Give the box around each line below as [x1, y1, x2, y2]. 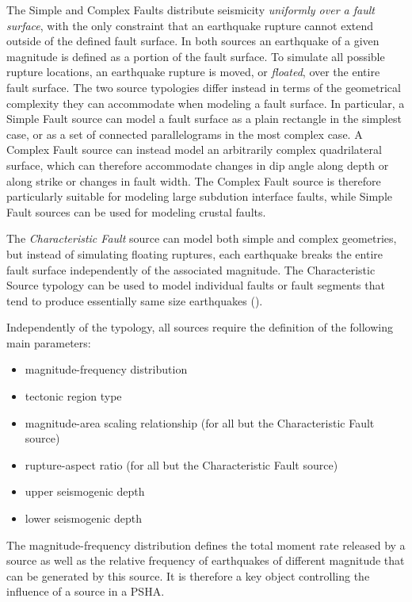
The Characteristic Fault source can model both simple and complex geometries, [6, 230, 397, 247]
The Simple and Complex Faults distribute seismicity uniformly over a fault [6, 2, 375, 17]
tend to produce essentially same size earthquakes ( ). [6, 292, 263, 309]
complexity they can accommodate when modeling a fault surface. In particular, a [6, 94, 405, 111]
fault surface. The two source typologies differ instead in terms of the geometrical [6, 79, 401, 95]
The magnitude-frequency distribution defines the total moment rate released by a [6, 536, 406, 553]
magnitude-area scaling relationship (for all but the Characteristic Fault [25, 414, 375, 431]
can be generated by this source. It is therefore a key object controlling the [6, 567, 370, 584]
